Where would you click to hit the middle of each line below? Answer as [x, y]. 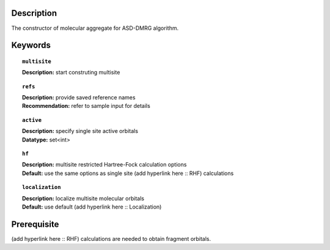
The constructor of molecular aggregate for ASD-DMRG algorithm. [95, 28]
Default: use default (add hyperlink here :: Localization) [92, 207]
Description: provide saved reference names [79, 98]
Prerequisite [35, 224]
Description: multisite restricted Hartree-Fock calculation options [105, 165]
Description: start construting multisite [71, 73]
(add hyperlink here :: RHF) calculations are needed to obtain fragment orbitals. [111, 238]
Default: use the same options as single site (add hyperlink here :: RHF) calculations [128, 173]
